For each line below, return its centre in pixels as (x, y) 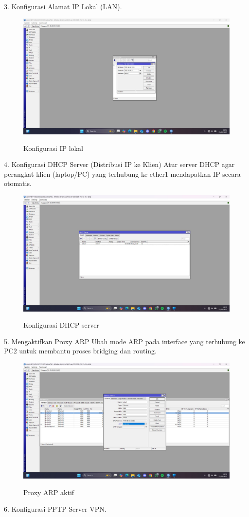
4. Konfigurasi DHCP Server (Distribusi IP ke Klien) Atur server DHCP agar (119, 164)
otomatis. (18, 183)
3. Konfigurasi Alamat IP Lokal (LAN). (63, 6)
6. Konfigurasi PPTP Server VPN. (55, 508)
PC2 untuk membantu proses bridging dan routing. (80, 351)
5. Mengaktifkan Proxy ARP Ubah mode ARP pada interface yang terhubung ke (124, 341)
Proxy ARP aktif (49, 492)
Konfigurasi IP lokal (53, 148)
